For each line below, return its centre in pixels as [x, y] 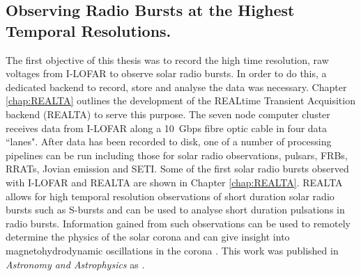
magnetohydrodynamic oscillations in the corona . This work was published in [172, 250]
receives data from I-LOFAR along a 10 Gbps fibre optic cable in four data [167, 128]
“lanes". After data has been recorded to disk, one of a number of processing [169, 141]
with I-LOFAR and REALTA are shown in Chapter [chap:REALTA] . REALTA [174, 182]
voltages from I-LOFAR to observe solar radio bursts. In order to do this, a [166, 73]
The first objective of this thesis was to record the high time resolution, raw [167, 59]
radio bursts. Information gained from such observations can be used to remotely [178, 223]
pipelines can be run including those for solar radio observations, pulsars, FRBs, [177, 155]
